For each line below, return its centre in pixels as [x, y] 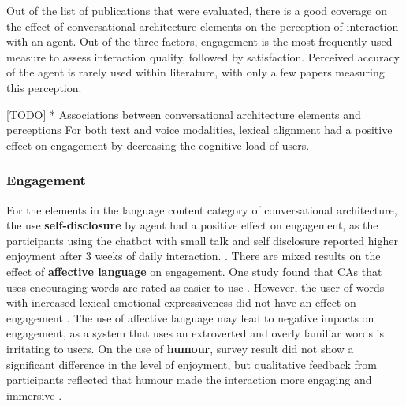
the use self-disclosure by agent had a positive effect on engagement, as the [192, 225]
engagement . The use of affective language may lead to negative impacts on [190, 317]
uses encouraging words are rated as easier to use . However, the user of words [196, 287]
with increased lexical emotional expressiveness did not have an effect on [181, 302]
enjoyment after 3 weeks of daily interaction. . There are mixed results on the [194, 256]
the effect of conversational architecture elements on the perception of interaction [203, 26]
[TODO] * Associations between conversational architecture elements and [184, 114]
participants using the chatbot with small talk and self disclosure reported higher [202, 240]
